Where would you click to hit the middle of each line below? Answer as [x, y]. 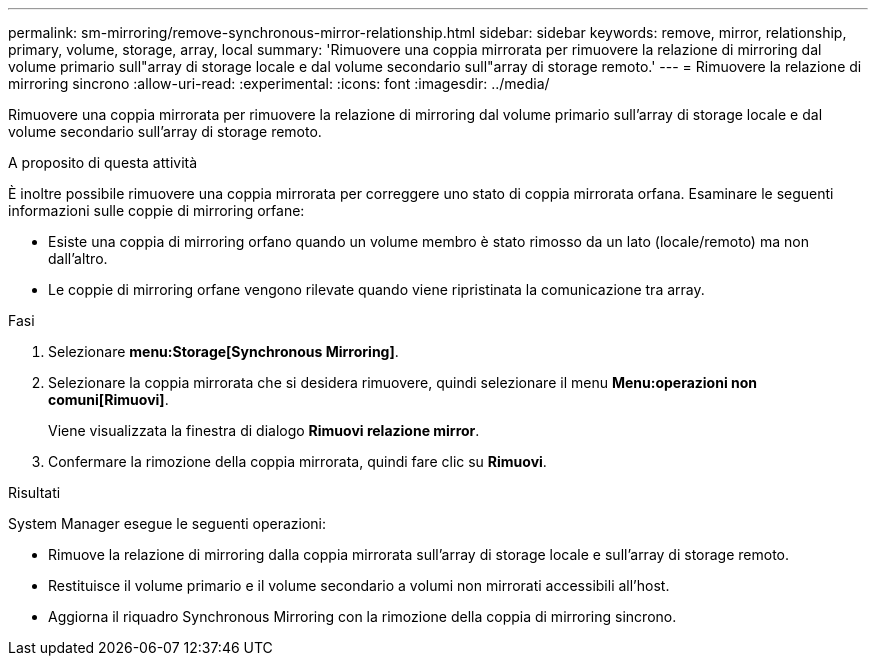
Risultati [34, 492]
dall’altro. [78, 258]
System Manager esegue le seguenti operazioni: [167, 523]
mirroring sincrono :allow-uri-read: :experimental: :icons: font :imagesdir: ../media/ [279, 83]
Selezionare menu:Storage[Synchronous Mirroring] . [223, 351]
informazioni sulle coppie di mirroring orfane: [156, 210]
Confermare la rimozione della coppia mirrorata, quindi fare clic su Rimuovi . [297, 461]
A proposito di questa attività [103, 162]
